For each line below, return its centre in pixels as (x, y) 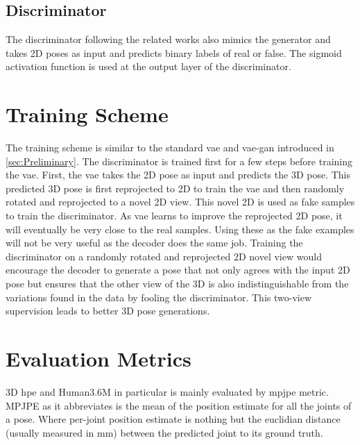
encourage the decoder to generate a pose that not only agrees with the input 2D (178, 270)
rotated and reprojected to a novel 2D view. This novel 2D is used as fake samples (180, 202)
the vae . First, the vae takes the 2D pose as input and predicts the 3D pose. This (178, 175)
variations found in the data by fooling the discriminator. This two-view (158, 297)
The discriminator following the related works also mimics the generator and (168, 39)
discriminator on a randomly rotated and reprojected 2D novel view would (164, 256)
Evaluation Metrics (98, 359)
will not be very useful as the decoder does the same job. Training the (154, 243)
